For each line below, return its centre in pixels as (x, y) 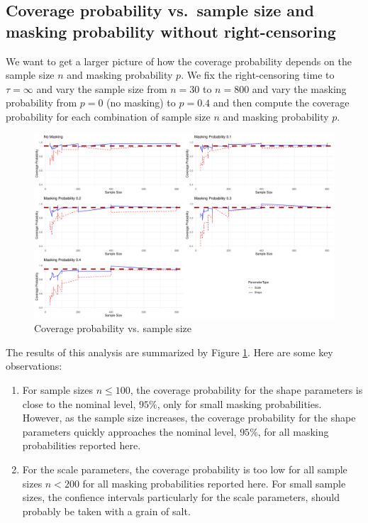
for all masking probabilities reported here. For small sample (214, 483)
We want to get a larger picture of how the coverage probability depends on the (179, 61)
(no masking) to (141, 103)
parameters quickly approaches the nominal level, (129, 431)
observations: (34, 366)
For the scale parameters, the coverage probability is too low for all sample (185, 469)
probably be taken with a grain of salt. (106, 511)
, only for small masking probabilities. (239, 403)
